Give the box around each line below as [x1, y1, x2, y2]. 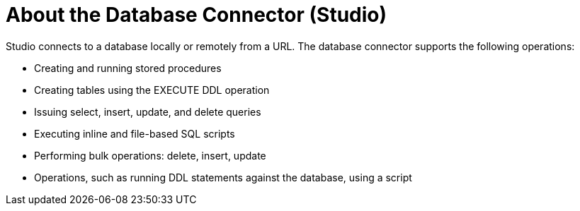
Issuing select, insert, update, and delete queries [34, 105, 261, 118]
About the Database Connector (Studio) [6, 3, 387, 27]
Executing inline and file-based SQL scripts [34, 127, 235, 140]
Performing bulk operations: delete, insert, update [34, 149, 266, 162]
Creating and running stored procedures [34, 61, 222, 74]
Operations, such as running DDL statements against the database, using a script [34, 171, 412, 183]
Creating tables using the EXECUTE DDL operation [34, 83, 270, 96]
